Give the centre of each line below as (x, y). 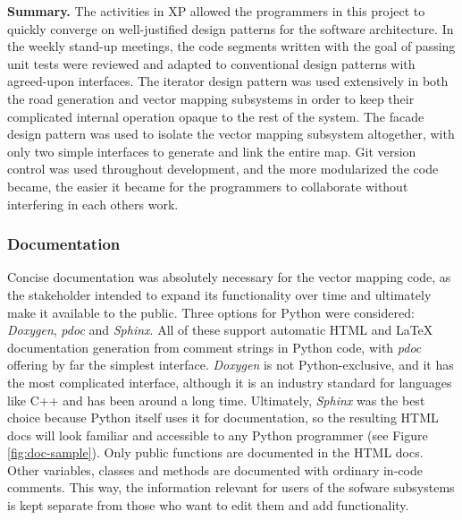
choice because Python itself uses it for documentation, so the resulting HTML (223, 418)
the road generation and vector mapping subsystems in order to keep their (211, 98)
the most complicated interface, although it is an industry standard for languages (230, 382)
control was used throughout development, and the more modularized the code (223, 169)
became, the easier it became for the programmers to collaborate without (208, 186)
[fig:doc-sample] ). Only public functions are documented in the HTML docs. (215, 452)
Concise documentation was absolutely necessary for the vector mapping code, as (229, 277)
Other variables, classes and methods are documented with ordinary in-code (215, 469)
